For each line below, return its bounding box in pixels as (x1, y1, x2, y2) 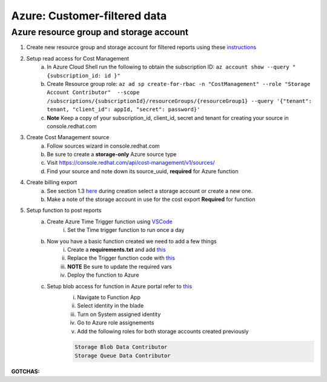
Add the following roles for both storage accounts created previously (77, 328, 249, 335)
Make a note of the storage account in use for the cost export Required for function (47, 196, 256, 203)
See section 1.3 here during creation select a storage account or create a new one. (47, 187, 253, 194)
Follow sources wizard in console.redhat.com (47, 142, 160, 150)
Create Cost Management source (26, 134, 110, 141)
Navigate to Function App (77, 294, 140, 301)
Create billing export (26, 179, 78, 186)
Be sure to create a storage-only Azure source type (47, 151, 177, 158)
